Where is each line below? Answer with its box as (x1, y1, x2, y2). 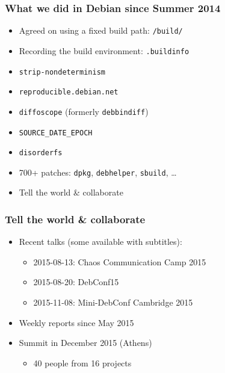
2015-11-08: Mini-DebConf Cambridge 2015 (33, 296, 193, 309)
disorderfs (19, 149, 63, 158)
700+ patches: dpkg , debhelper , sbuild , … (19, 165, 177, 178)
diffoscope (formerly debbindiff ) (19, 105, 149, 117)
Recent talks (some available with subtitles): (19, 235, 182, 248)
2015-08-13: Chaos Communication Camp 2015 (33, 255, 206, 268)
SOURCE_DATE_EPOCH (19, 128, 93, 137)
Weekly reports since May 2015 (19, 316, 134, 328)
